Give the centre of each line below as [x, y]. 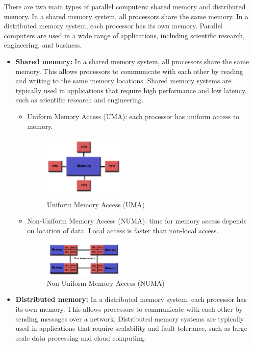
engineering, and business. [43, 45]
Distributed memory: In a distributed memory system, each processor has [131, 299]
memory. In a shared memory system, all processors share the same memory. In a [126, 16]
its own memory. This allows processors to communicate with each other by [129, 309]
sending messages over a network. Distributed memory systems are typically [130, 318]
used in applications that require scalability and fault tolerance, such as [123, 328]
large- [241, 328]
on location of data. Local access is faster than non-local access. [123, 230]
